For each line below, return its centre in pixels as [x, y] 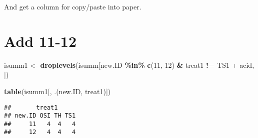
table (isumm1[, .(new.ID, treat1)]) [57, 91]
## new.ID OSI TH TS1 [40, 116]
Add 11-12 [40, 41]
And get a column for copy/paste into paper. [73, 6]
